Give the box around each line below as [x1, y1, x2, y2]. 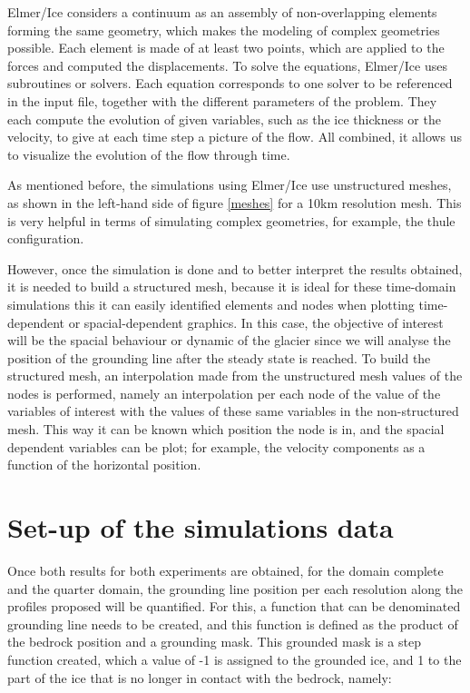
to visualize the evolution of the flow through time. [7, 144, 290, 163]
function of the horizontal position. [7, 455, 201, 474]
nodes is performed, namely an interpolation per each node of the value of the [7, 383, 441, 402]
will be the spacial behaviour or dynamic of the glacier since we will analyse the [7, 331, 451, 350]
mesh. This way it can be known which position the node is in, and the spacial [7, 420, 445, 439]
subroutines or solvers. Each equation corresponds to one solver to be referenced [7, 74, 453, 93]
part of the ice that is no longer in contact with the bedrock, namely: [7, 668, 392, 687]
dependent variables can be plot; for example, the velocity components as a [7, 437, 426, 456]
